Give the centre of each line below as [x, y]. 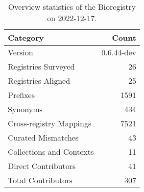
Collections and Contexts [51, 152]
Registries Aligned [39, 81]
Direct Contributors [42, 166]
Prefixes [22, 95]
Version [21, 52]
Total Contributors [40, 180]
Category [26, 37]
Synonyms [25, 109]
